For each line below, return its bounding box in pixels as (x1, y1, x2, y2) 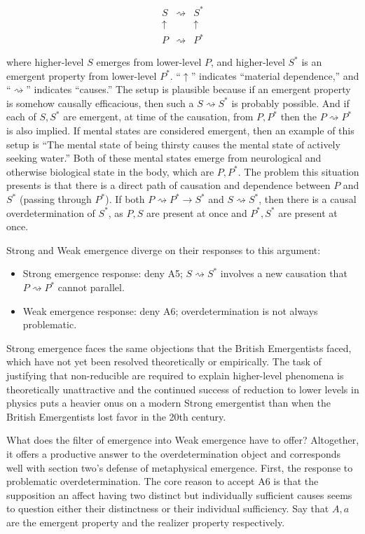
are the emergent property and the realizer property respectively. (6, 514, 285, 529)
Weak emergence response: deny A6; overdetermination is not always (22, 303, 318, 318)
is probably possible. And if (231, 95, 350, 110)
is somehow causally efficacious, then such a (6, 95, 194, 110)
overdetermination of (6, 205, 95, 220)
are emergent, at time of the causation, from (63, 109, 254, 124)
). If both (105, 192, 145, 206)
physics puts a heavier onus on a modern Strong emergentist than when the (6, 395, 331, 410)
